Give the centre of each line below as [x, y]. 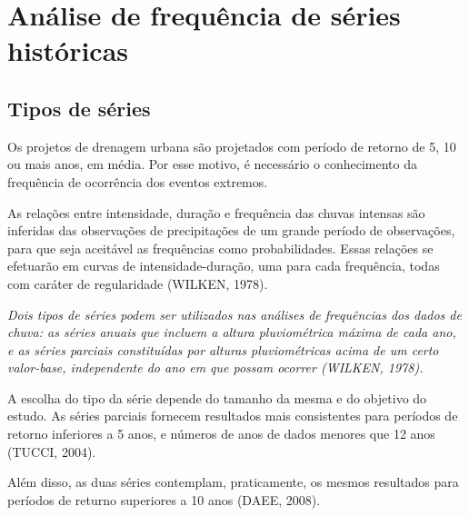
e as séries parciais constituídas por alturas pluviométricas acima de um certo [223, 349]
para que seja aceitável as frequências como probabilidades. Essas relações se [220, 248]
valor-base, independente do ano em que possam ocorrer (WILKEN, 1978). [215, 367]
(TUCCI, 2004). [52, 451]
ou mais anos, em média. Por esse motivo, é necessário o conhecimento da [212, 164]
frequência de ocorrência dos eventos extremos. [138, 181]
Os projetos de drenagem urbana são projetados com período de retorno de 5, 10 [232, 146]
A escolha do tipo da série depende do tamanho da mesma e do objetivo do [217, 397]
